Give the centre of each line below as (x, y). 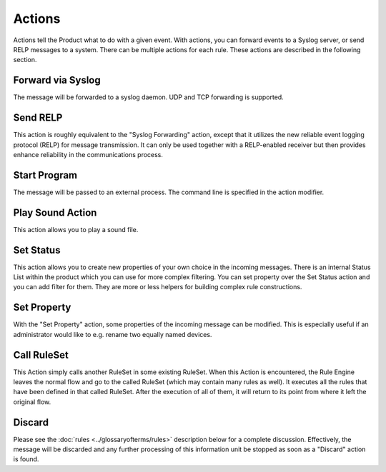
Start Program (45, 175)
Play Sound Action (55, 212)
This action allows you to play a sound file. (76, 229)
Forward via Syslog (57, 80)
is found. (26, 459)
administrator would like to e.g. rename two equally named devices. (113, 334)
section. (25, 60)
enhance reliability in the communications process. (88, 154)
